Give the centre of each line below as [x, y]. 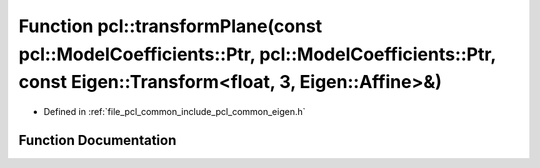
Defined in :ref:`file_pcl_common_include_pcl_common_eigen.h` [174, 112]
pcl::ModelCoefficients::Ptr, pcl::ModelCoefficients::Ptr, [257, 54]
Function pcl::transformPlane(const [170, 26]
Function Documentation [97, 140]
